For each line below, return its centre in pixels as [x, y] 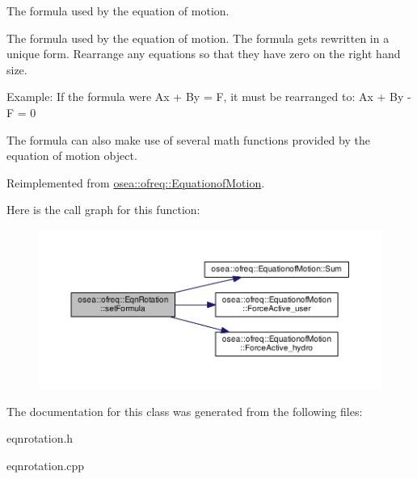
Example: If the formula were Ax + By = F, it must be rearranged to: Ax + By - [209, 97]
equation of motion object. [72, 155]
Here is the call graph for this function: [103, 210]
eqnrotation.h [40, 438]
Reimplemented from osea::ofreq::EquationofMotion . [136, 182]
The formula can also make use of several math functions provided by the [188, 139]
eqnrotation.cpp [46, 465]
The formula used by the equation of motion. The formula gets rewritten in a [198, 38]
